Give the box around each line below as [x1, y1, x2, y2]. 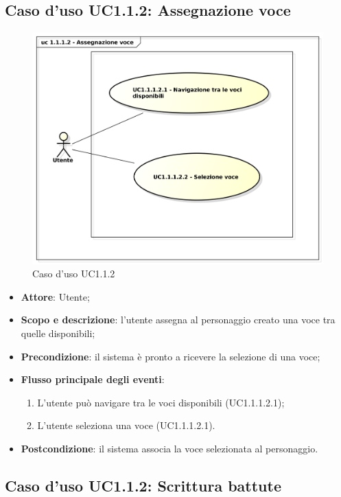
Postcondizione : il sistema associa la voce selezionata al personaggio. [21, 441, 318, 455]
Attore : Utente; [21, 289, 90, 303]
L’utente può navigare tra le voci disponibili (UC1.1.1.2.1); [37, 395, 285, 409]
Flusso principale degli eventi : [21, 372, 165, 386]
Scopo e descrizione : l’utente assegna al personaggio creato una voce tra [21, 312, 336, 327]
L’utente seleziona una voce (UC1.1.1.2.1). [37, 418, 215, 432]
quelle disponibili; [21, 325, 95, 340]
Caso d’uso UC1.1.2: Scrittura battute [5, 474, 281, 496]
